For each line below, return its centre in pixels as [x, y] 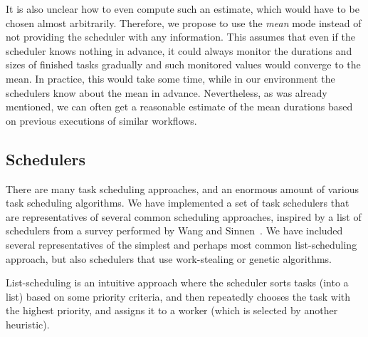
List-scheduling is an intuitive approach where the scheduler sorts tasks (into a [177, 282]
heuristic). [28, 324]
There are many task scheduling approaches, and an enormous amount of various [183, 188]
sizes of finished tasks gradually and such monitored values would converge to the [183, 64]
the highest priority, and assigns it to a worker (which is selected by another [172, 310]
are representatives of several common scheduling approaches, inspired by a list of [184, 216]
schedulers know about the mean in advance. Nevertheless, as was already [167, 92]
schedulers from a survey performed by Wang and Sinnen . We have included [174, 230]
